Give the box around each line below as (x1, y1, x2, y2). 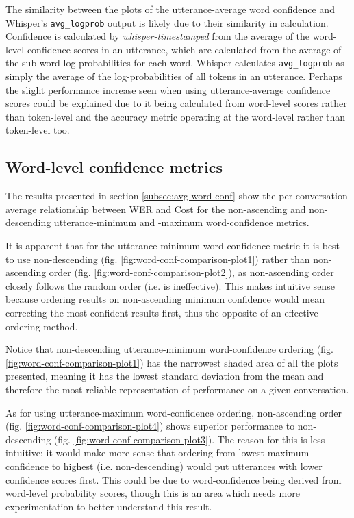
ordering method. (5, 319, 78, 333)
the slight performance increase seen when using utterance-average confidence (5, 82, 331, 97)
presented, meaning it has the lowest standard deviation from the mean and (5, 369, 324, 383)
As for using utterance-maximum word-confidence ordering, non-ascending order (5, 405, 342, 419)
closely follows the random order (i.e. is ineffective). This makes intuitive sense (5, 278, 335, 293)
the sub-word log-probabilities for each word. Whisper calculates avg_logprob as (5, 56, 344, 70)
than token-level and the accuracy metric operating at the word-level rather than (5, 109, 346, 123)
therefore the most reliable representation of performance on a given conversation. (5, 382, 349, 396)
